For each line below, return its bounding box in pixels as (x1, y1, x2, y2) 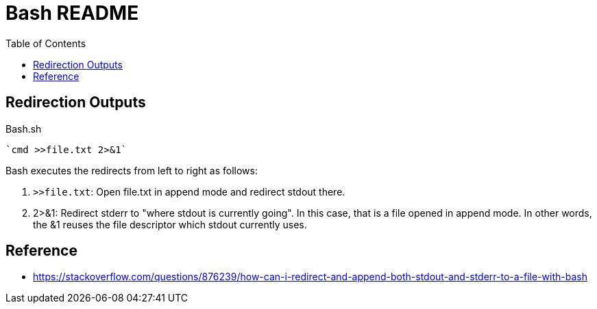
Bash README (5, 1, 139, 25)
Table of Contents (5, 37, 86, 49)
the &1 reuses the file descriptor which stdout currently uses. (33, 218, 307, 230)
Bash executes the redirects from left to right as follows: (5, 164, 258, 176)
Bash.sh (5, 122, 42, 135)
